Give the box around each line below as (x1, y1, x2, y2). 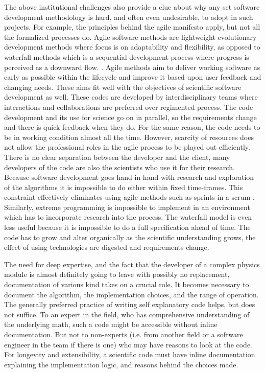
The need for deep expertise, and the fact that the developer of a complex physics (4, 259, 260, 269)
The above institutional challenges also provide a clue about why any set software (4, 2, 260, 12)
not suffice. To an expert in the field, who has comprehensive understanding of (4, 309, 250, 319)
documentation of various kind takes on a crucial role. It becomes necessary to (4, 279, 249, 290)
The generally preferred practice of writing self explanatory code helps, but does (4, 299, 255, 310)
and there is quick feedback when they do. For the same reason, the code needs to (4, 122, 260, 132)
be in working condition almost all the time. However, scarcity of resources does (4, 131, 254, 142)
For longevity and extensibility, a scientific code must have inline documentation (4, 349, 255, 360)
